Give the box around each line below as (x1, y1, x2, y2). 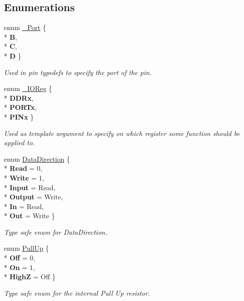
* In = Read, (4, 201, 44, 211)
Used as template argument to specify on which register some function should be (4, 128, 240, 138)
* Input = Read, (4, 182, 56, 192)
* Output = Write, (4, 192, 63, 202)
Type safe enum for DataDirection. (4, 226, 107, 237)
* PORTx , (4, 102, 37, 112)
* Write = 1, (4, 172, 44, 182)
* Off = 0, (4, 253, 35, 263)
